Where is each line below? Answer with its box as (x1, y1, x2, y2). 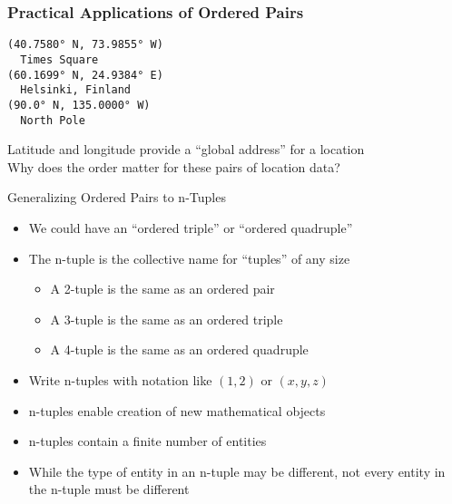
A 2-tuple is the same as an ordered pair (50, 279, 275, 298)
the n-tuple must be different (28, 480, 190, 499)
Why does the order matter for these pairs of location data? (7, 157, 340, 176)
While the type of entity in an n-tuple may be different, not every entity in (28, 461, 446, 480)
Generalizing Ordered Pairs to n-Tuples (7, 188, 226, 207)
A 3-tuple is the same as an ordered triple (50, 309, 283, 328)
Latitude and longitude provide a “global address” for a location (7, 140, 365, 159)
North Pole (20, 113, 85, 127)
